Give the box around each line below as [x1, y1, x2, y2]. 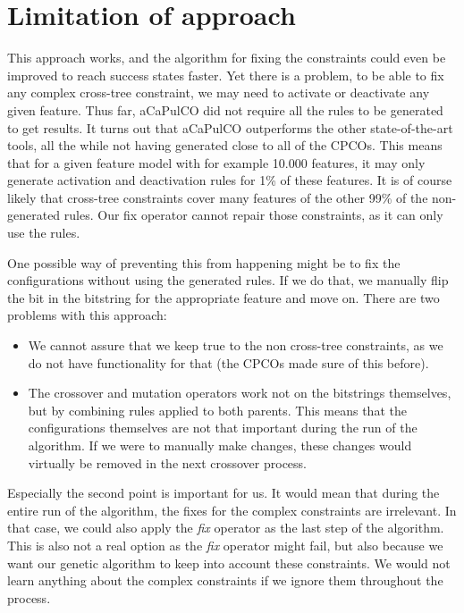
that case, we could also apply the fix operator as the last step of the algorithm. [7, 518, 444, 537]
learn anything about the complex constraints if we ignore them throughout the [7, 571, 443, 590]
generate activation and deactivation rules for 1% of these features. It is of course [7, 171, 452, 189]
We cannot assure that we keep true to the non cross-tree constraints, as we [28, 336, 443, 355]
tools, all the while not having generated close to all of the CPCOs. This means [7, 136, 443, 155]
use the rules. [7, 223, 80, 242]
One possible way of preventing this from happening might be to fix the [7, 253, 401, 272]
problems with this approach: [7, 306, 167, 324]
